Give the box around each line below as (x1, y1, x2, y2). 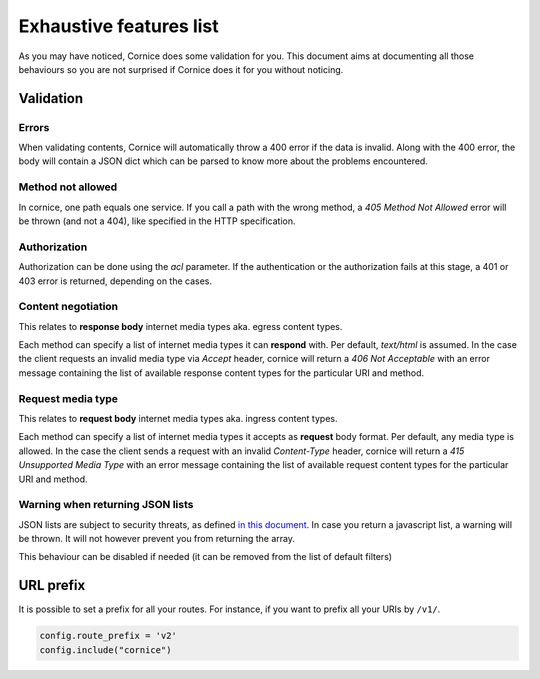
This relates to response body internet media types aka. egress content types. (18, 320, 343, 332)
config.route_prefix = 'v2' (39, 630, 177, 642)
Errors (18, 120, 50, 134)
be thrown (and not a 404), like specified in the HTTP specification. (18, 215, 296, 227)
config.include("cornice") (39, 644, 172, 655)
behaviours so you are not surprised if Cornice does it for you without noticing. (18, 63, 344, 75)
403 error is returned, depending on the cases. (18, 275, 213, 287)
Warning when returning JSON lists (18, 498, 194, 512)
